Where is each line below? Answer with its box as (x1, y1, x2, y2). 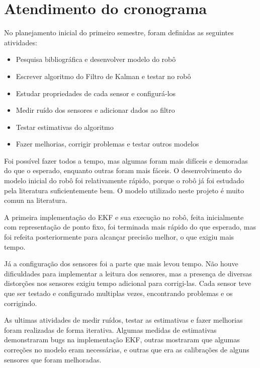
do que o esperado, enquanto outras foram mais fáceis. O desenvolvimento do (4, 165, 242, 176)
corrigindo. (4, 298, 37, 308)
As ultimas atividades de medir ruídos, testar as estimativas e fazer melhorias (4, 315, 243, 325)
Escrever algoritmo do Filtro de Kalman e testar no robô (16, 70, 191, 81)
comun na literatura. (4, 195, 67, 205)
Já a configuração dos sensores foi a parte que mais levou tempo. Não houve (4, 258, 238, 269)
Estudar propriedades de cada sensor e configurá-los (16, 88, 176, 98)
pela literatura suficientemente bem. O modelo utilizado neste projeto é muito (4, 185, 244, 195)
